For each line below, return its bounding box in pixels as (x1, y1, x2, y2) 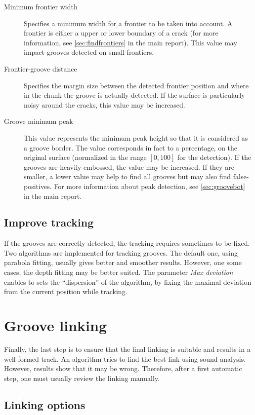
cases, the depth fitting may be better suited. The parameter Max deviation (4, 267, 233, 277)
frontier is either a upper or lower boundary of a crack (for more (24, 28, 218, 38)
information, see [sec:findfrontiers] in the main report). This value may (24, 37, 237, 47)
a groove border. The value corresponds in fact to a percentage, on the (24, 142, 238, 152)
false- (233, 171, 249, 182)
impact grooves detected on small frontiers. (24, 47, 154, 57)
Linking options (4, 397, 85, 412)
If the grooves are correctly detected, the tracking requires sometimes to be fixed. (4, 238, 250, 248)
